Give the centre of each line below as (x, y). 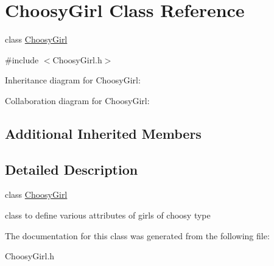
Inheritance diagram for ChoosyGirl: (73, 80)
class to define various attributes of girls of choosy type (108, 215)
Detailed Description (72, 169)
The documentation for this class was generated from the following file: (137, 235)
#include (22, 59)
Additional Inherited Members (103, 133)
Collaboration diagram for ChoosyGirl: (77, 100)
